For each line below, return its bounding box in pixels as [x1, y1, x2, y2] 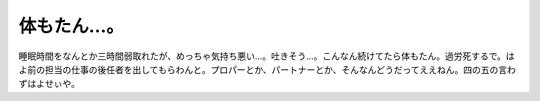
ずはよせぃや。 [18, 78, 80, 90]
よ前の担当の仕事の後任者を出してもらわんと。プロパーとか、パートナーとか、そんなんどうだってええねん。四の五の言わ [18, 63, 517, 75]
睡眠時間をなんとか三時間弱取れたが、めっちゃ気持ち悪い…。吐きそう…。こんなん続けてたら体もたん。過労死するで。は [18, 50, 515, 62]
